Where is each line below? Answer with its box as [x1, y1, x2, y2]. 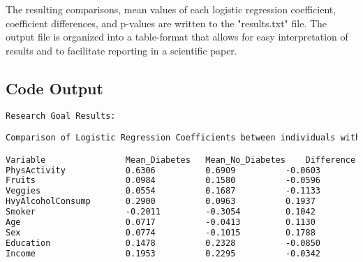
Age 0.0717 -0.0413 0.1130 [6, 217, 316, 227]
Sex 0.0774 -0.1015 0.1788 [6, 227, 316, 238]
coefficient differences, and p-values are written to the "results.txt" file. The [6, 15, 327, 30]
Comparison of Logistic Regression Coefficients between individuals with [6, 133, 361, 143]
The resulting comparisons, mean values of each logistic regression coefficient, [6, 2, 336, 16]
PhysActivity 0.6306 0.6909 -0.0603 [6, 165, 321, 175]
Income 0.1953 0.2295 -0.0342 [6, 248, 321, 259]
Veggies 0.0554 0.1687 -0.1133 [6, 186, 321, 196]
